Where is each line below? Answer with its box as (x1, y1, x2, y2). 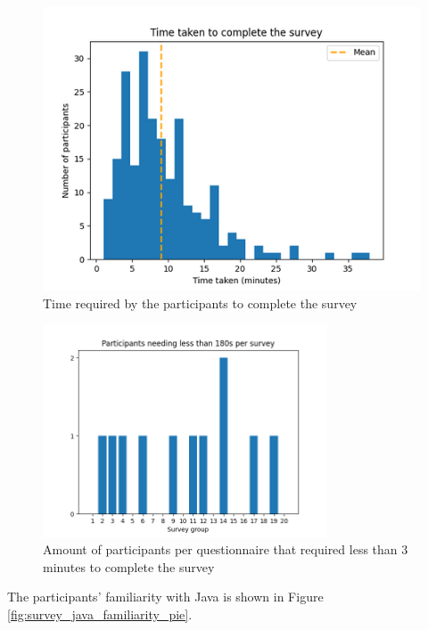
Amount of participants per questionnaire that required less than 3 (43, 540, 408, 559)
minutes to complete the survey (43, 557, 215, 576)
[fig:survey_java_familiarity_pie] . (7, 605, 193, 624)
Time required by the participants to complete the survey (43, 293, 358, 312)
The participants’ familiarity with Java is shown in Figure (7, 587, 324, 606)
